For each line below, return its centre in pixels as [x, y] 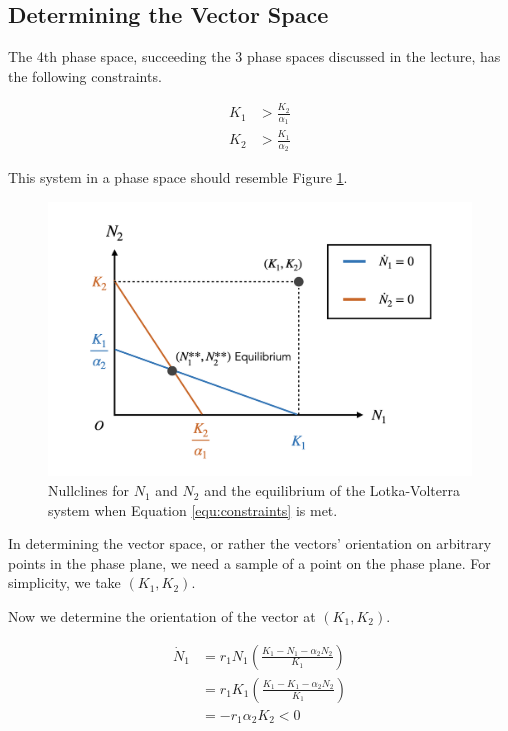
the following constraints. [85, 75]
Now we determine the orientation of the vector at [162, 616]
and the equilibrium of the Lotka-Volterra [332, 490]
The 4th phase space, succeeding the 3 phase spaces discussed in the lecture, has [254, 56]
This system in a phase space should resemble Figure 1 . [178, 177]
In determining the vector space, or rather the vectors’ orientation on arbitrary [250, 543]
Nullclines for [89, 490]
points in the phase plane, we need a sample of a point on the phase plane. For [249, 562]
